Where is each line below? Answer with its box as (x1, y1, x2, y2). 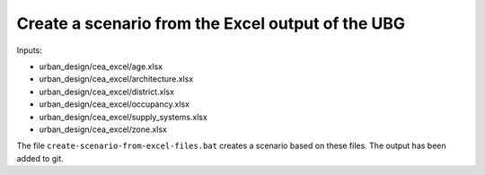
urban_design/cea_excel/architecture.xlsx (39, 74, 194, 84)
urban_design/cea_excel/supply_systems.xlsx (39, 111, 208, 122)
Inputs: (16, 45, 42, 56)
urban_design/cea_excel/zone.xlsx (39, 124, 168, 135)
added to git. (16, 153, 65, 163)
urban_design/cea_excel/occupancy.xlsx (39, 99, 190, 109)
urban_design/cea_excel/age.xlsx (39, 61, 163, 72)
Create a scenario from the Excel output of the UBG (16, 13, 406, 33)
